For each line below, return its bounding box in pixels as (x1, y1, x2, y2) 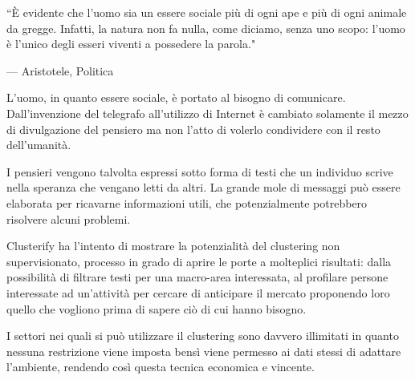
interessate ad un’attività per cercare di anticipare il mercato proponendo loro (6, 284, 390, 301)
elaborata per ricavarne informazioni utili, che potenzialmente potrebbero (6, 194, 368, 211)
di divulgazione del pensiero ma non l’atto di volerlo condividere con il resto (6, 120, 380, 137)
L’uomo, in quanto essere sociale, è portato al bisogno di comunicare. (6, 89, 346, 106)
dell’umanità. (6, 136, 71, 153)
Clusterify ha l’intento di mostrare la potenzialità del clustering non (6, 237, 340, 254)
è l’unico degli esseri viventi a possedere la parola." (6, 35, 256, 52)
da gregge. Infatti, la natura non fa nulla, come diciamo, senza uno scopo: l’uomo (6, 19, 405, 36)
